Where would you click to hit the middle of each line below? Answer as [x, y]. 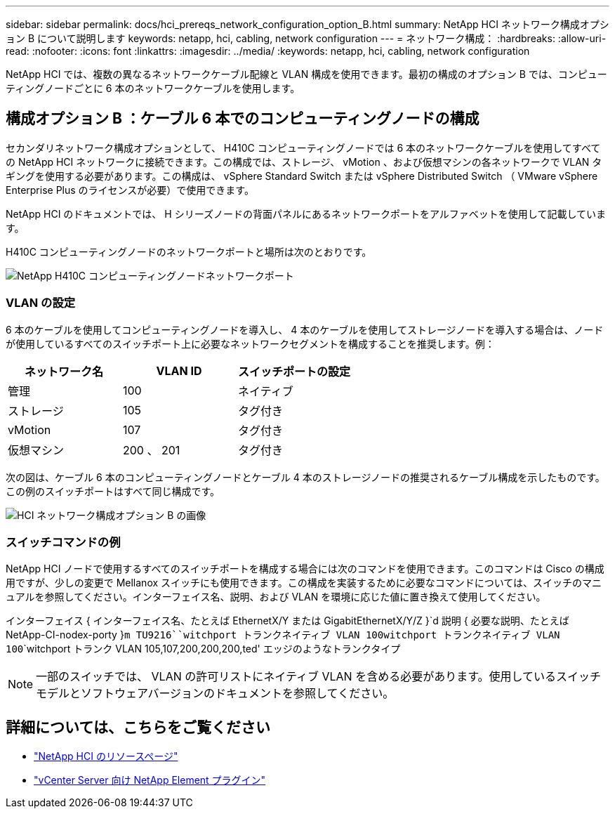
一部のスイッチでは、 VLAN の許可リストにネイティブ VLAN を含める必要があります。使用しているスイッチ [319, 677]
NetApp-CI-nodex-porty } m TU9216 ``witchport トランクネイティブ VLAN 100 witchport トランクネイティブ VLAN [283, 635]
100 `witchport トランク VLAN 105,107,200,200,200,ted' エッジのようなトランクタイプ [203, 649]
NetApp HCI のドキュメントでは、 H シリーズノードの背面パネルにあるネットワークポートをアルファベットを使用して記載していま [306, 214]
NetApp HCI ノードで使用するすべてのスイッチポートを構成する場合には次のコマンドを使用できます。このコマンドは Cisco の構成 [305, 569]
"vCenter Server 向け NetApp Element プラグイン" [150, 780]
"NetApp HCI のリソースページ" [106, 756]
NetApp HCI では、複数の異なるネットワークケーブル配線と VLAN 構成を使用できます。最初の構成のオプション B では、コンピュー [306, 74]
